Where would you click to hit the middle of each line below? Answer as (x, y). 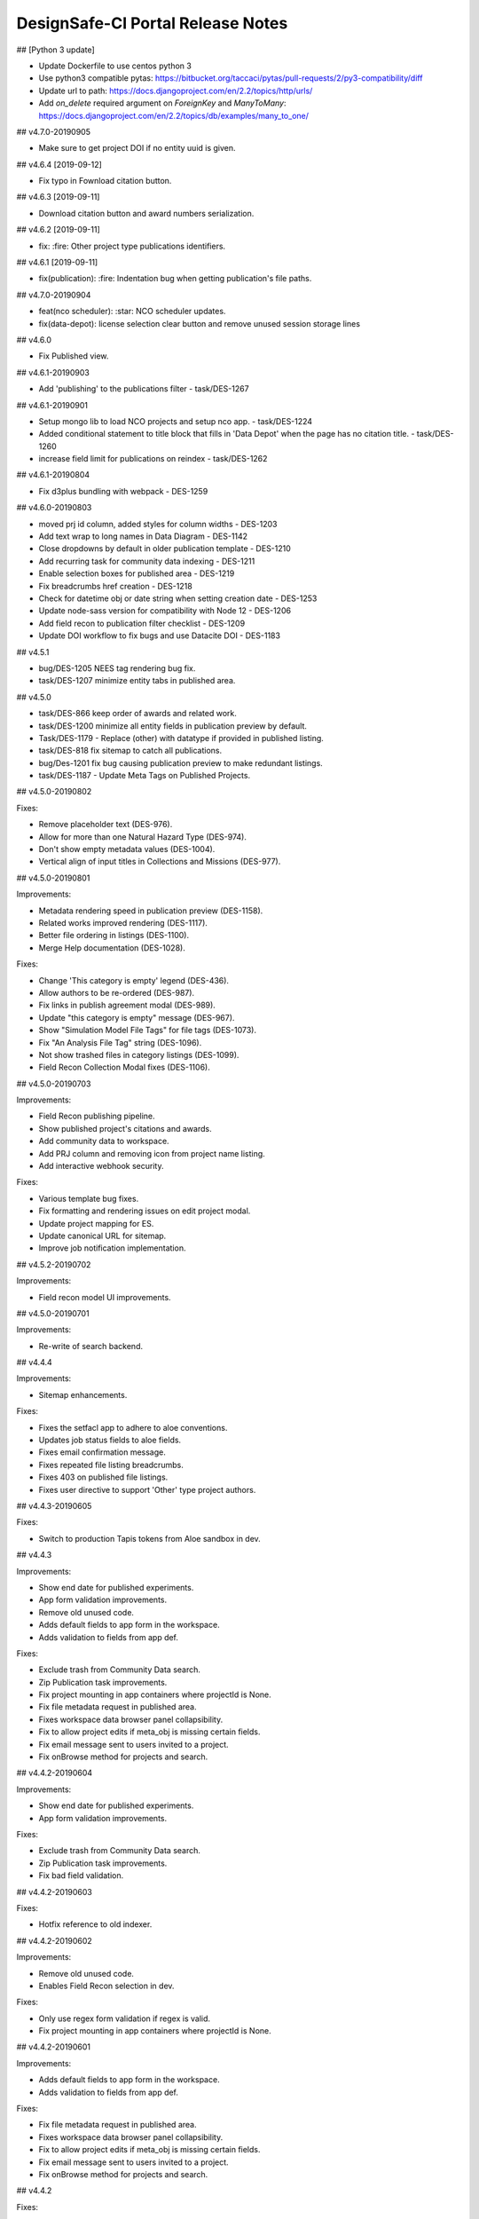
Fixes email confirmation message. (102, 1452)
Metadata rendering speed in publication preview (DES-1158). (151, 911)
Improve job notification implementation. (112, 1248)
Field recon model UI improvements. (105, 1297)
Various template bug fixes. (89, 1198)
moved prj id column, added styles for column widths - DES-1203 (158, 524)
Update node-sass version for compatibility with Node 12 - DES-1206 (165, 611)
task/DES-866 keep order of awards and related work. (137, 714)
